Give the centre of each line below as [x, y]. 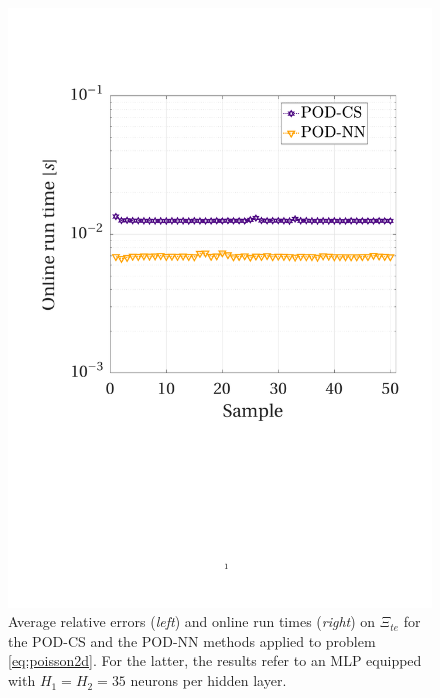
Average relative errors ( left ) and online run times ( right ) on [192, 621]
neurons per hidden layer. [208, 680]
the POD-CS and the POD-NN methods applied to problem [192, 640]
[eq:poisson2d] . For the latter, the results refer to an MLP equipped [215, 660]
